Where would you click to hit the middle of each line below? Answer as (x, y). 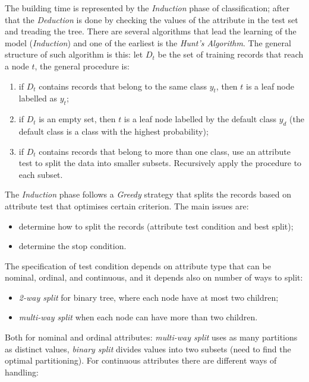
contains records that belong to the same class (123, 86)
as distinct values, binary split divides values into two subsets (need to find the (148, 348)
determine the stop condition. (72, 246)
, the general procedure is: (82, 66)
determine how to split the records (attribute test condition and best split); (156, 226)
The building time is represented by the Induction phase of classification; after (147, 8)
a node (17, 66)
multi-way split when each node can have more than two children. (138, 317)
